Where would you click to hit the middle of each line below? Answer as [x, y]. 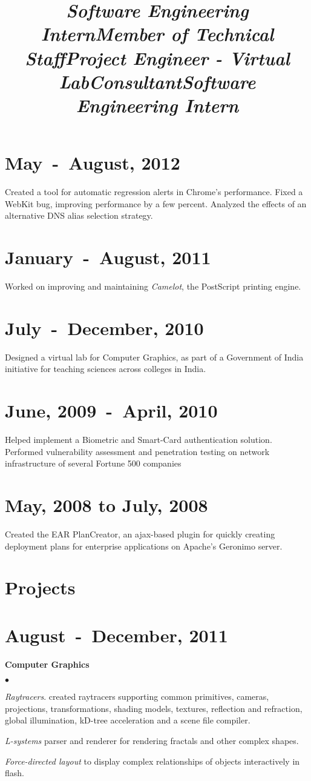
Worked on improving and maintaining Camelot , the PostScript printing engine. [153, 286]
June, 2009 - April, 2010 [111, 410]
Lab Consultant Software [157, 81]
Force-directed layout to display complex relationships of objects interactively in [152, 761]
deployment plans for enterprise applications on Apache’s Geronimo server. [144, 546]
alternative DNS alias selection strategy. [79, 215]
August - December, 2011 [116, 635]
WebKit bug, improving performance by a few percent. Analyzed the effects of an [156, 203]
